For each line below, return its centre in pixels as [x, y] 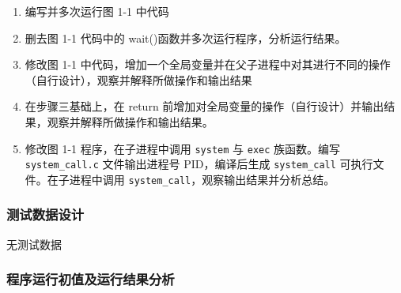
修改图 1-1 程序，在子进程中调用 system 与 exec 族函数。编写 [183, 148]
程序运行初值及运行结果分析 [91, 279]
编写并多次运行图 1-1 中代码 [97, 11]
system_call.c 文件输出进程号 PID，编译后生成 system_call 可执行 [199, 164]
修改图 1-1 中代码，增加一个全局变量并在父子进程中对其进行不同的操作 [208, 64]
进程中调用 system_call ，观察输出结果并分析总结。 [202, 179]
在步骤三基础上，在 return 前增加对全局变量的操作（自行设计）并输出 [204, 106]
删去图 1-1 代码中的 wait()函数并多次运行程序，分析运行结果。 [185, 38]
